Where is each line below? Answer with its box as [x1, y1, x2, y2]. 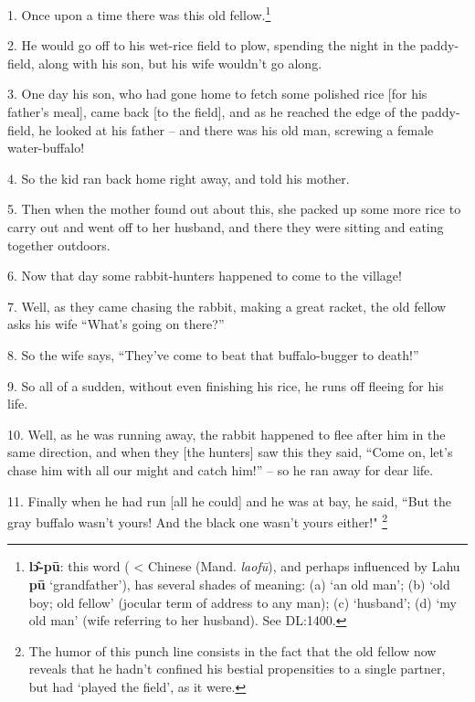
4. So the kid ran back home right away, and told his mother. [7, 168, 350, 187]
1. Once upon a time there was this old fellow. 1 [7, 3, 271, 24]
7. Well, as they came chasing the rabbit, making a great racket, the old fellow [7, 296, 447, 315]
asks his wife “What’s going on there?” [7, 314, 225, 334]
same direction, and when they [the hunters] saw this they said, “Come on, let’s [7, 442, 453, 462]
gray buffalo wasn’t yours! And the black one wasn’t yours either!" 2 [7, 510, 387, 531]
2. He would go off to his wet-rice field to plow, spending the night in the [7, 36, 417, 55]
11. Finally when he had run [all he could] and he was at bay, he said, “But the [7, 491, 451, 510]
